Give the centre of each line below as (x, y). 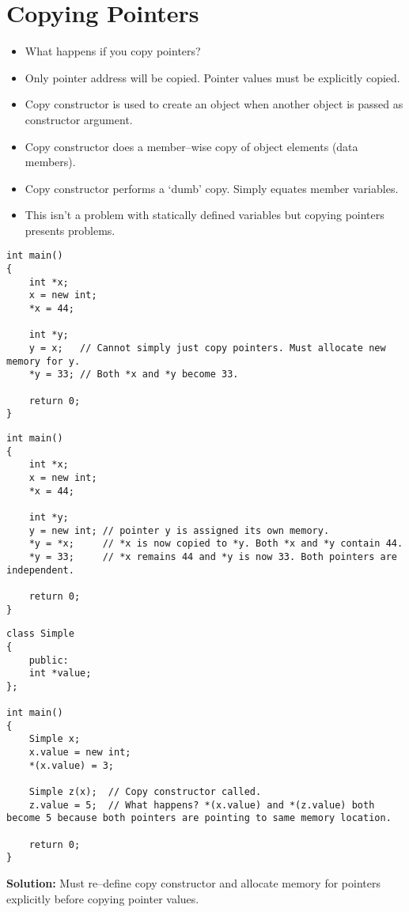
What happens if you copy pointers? (113, 51)
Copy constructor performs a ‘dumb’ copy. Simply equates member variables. (212, 188)
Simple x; (55, 739)
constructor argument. (79, 119)
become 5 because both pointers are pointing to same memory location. (199, 818)
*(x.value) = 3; (72, 765)
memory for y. (44, 361)
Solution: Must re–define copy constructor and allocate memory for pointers (193, 883)
